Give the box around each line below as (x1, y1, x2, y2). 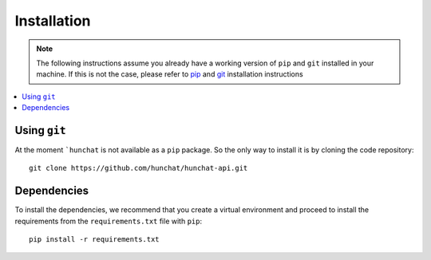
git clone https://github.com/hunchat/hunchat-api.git (29, 163, 248, 173)
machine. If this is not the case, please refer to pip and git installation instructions (36, 69, 303, 79)
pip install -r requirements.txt (29, 235, 160, 244)
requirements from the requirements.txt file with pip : (14, 216, 203, 226)
